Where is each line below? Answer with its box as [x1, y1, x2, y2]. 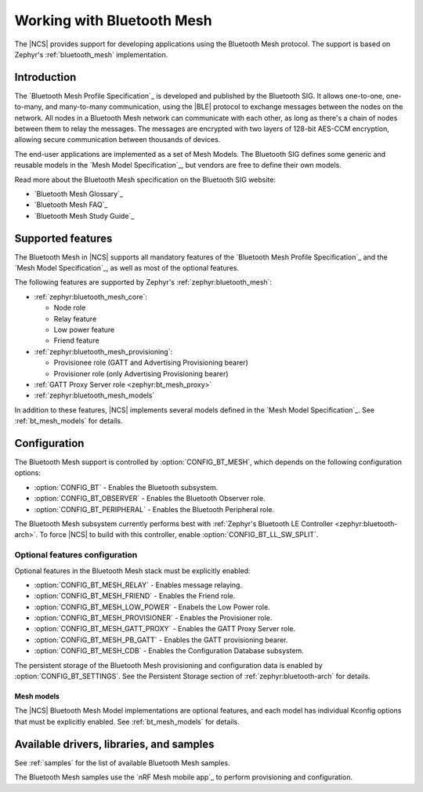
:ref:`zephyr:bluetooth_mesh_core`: [34, 292, 148, 301]
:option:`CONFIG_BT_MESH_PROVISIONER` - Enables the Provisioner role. [34, 613, 273, 623]
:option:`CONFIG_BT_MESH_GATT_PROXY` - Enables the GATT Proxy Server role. [34, 624, 296, 634]
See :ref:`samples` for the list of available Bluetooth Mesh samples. [14, 757, 230, 768]
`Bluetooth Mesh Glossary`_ [34, 189, 124, 198]
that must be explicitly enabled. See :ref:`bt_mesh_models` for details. [14, 717, 240, 726]
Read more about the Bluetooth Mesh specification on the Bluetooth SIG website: [14, 175, 277, 184]
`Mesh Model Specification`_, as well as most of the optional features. [14, 263, 239, 273]
